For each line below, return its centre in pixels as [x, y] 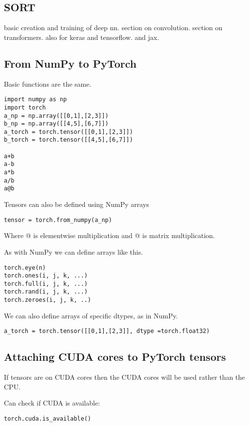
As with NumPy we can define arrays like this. [74, 251]
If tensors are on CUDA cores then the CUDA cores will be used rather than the [124, 377]
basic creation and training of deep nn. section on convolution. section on [113, 28]
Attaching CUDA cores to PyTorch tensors [115, 357]
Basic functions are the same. [48, 83]
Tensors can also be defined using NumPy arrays [77, 204]
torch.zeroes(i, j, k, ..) [48, 300]
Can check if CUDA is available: [52, 403]
